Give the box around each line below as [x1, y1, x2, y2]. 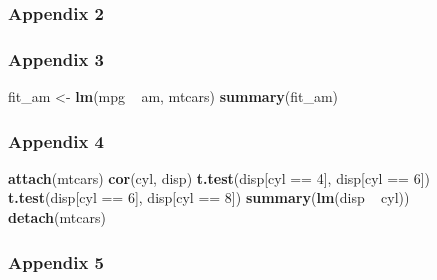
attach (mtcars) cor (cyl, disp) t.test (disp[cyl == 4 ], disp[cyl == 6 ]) [8, 167, 430, 188]
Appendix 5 [8, 249, 104, 274]
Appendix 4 [8, 128, 104, 153]
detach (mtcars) [8, 207, 106, 228]
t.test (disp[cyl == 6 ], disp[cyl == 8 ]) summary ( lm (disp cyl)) [8, 187, 410, 208]
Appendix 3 [8, 46, 104, 71]
